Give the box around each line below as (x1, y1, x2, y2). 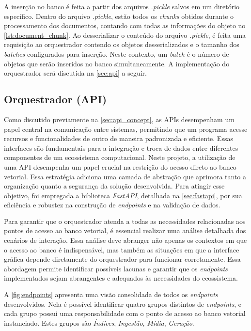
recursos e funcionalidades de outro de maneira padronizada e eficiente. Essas (4, 133, 233, 143)
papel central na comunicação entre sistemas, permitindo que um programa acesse (4, 124, 248, 134)
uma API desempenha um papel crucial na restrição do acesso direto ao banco (4, 161, 236, 172)
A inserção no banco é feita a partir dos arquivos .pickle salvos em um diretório (4, 1, 240, 11)
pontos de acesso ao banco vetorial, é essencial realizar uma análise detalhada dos (4, 225, 246, 236)
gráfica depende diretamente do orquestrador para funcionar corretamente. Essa (4, 254, 241, 264)
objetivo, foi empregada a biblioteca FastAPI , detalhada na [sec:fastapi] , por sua (4, 190, 242, 200)
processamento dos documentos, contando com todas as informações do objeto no (4, 20, 246, 31)
